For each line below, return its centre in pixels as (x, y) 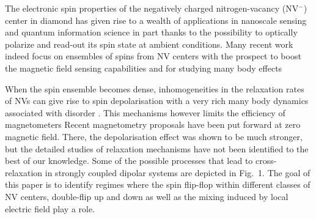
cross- (266, 161)
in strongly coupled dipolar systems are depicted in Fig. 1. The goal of (178, 172)
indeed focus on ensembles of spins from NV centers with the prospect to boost (153, 56)
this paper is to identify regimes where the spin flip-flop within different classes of (158, 184)
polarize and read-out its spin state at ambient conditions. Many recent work (149, 44)
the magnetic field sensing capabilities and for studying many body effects (144, 68)
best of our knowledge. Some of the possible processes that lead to (129, 161)
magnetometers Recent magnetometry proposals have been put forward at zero (153, 124)
